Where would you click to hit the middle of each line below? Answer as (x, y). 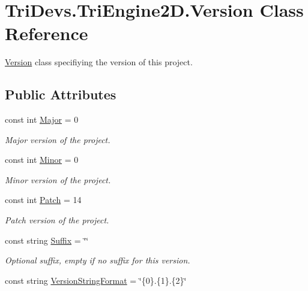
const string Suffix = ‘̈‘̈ (47, 240)
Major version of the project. (58, 139)
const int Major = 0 (42, 119)
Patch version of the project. (57, 220)
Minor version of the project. (58, 179)
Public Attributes (61, 94)
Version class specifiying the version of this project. (99, 62)
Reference (47, 33)
